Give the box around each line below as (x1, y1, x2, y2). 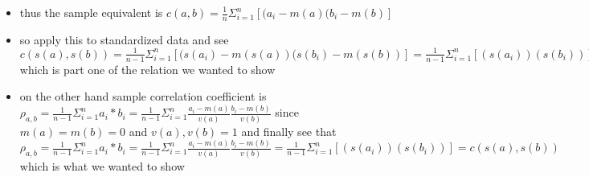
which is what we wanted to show (19, 157, 185, 174)
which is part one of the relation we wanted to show (19, 60, 276, 77)
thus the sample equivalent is (19, 4, 163, 20)
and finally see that (241, 122, 337, 139)
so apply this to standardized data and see (19, 31, 229, 47)
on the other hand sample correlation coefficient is (19, 88, 267, 105)
